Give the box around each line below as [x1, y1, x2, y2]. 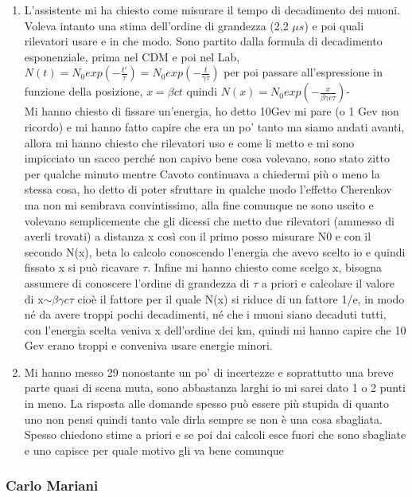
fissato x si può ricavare [24, 259, 139, 276]
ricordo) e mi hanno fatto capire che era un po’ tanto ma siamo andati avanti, [24, 118, 405, 135]
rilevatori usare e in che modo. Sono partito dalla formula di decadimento [24, 33, 383, 49]
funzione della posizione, [24, 83, 143, 100]
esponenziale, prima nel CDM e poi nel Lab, [24, 48, 240, 65]
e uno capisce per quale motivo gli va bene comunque [24, 441, 284, 458]
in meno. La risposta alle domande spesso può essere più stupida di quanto [24, 395, 390, 412]
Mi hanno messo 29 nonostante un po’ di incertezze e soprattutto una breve [24, 363, 394, 380]
